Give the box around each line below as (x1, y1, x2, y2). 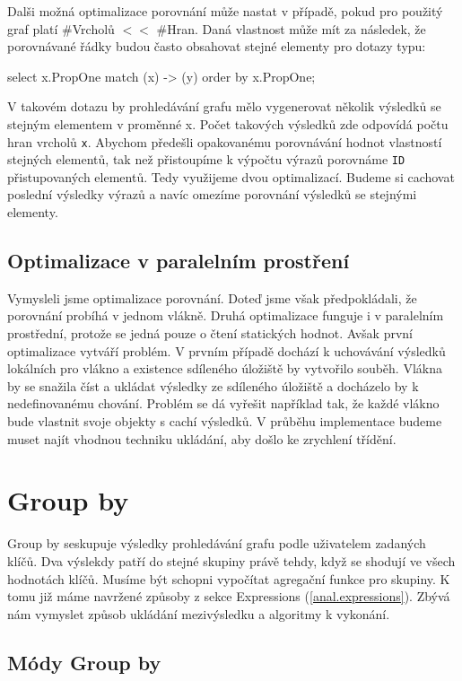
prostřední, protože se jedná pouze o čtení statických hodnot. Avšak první (7, 324, 413, 343)
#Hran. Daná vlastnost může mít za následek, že (156, 19, 426, 38)
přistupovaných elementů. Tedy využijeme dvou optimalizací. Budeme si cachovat (7, 167, 455, 186)
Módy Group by (7, 648, 161, 676)
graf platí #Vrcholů (7, 19, 115, 38)
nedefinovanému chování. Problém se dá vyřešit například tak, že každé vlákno (7, 394, 440, 413)
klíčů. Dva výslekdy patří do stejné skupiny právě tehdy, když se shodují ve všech (7, 551, 456, 570)
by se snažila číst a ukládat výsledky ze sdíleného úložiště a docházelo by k (7, 376, 419, 395)
